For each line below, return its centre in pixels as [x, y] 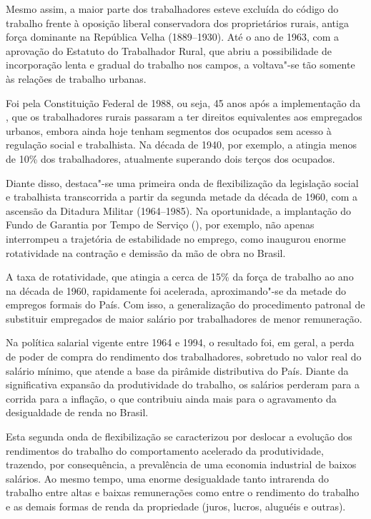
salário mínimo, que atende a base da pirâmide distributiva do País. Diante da [177, 370]
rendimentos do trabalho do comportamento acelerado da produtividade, [165, 450]
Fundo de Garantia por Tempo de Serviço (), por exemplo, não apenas [160, 225]
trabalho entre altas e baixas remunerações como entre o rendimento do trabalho [183, 492]
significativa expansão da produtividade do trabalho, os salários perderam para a [183, 384]
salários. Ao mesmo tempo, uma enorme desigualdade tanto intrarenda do [167, 478]
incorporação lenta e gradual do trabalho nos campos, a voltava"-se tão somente [180, 65]
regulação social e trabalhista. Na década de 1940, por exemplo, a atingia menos [182, 145]
